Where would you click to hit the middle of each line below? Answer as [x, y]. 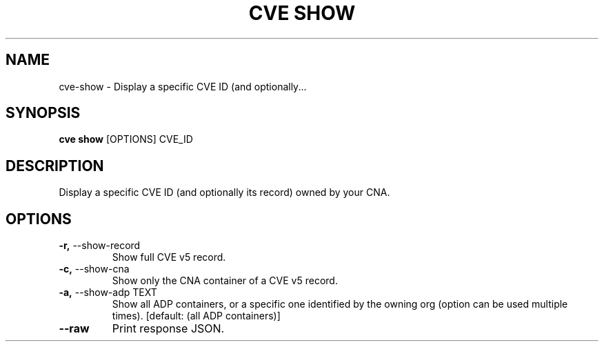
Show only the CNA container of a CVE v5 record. [225, 281]
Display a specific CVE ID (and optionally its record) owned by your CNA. [224, 192]
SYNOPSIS [43, 113]
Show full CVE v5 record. [169, 257]
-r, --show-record [100, 246]
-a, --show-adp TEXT [108, 293]
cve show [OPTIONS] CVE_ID [126, 139]
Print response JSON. [168, 329]
